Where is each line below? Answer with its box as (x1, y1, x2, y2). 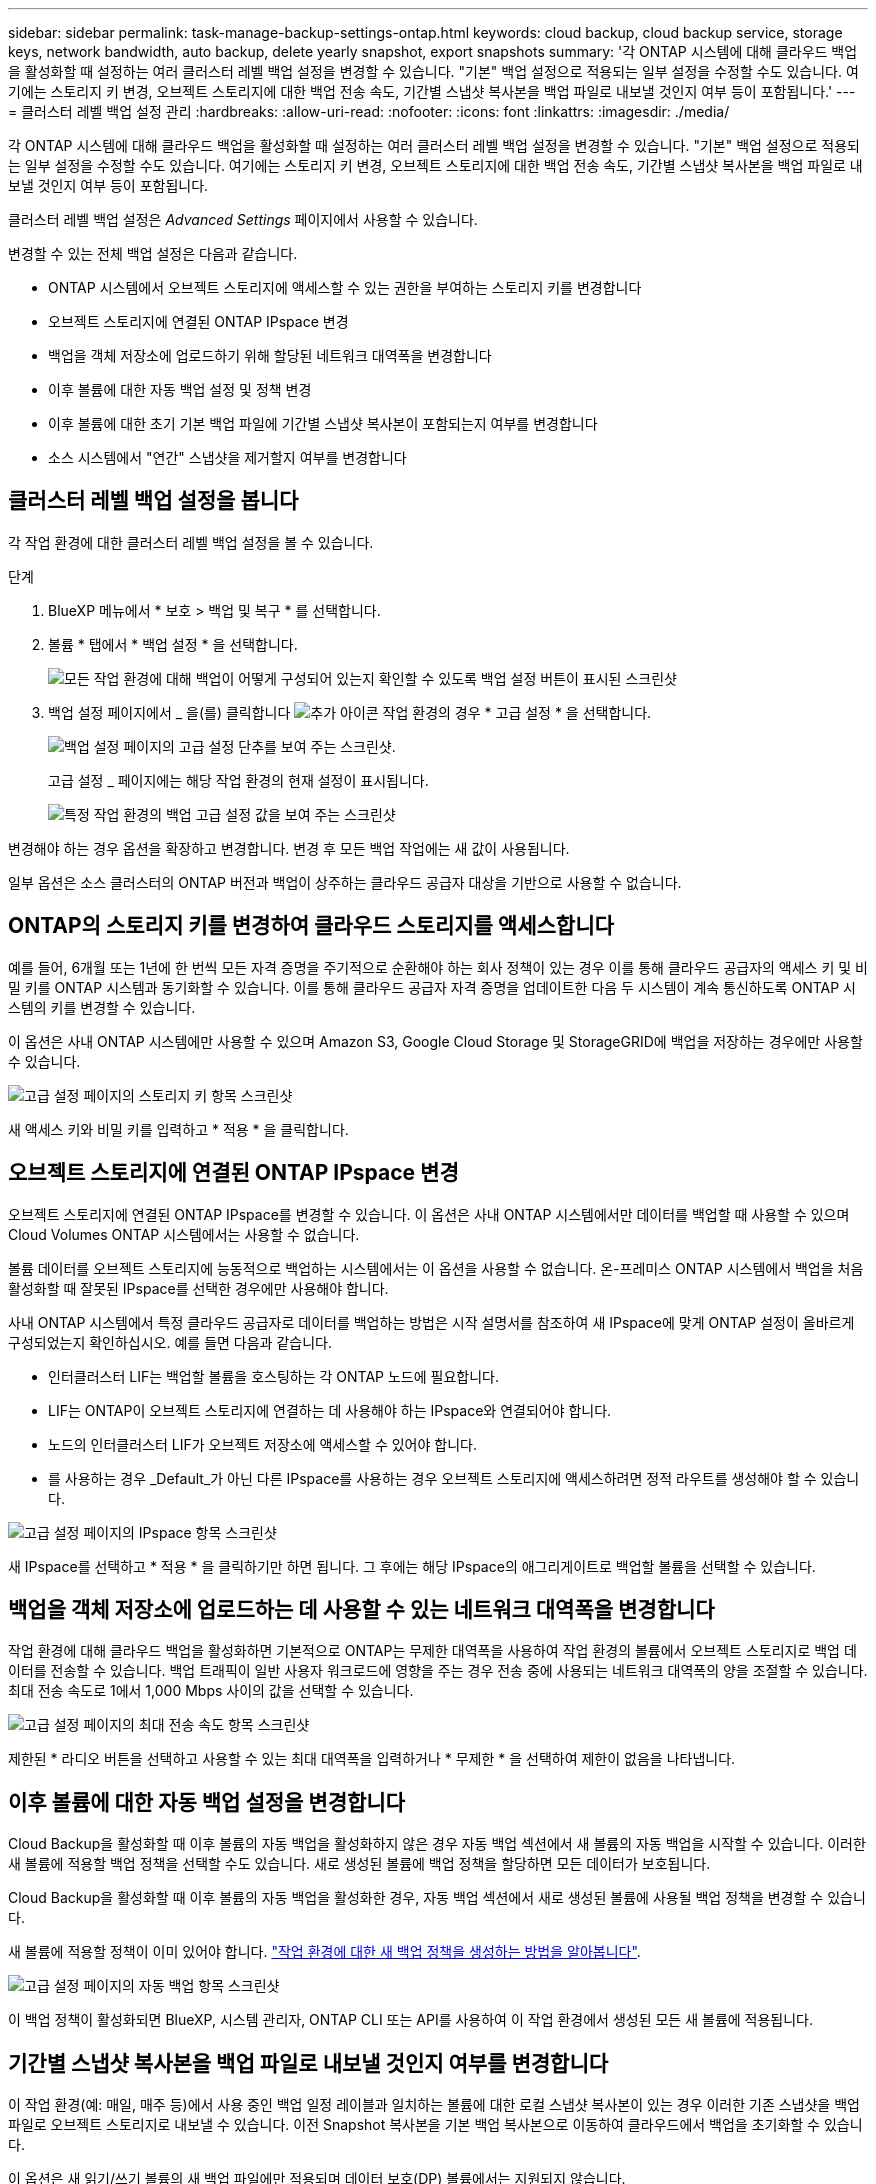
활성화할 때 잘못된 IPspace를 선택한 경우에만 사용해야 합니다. (8, 1279, 389, 1297)
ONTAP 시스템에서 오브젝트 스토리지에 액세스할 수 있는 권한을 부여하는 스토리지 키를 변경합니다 (48, 279, 642, 296)
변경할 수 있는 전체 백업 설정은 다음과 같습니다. (8, 245, 298, 262)
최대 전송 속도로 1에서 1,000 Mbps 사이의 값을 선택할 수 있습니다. (8, 1682, 414, 1700)
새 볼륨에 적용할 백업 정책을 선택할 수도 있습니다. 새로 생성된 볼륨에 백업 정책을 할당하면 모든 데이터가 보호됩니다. (8, 1855, 711, 1873)
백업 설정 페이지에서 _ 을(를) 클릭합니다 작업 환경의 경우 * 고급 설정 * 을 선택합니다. (48, 703, 652, 721)
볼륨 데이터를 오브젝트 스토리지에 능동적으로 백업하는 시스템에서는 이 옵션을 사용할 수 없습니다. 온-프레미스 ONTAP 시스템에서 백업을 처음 (8, 1259, 864, 1277)
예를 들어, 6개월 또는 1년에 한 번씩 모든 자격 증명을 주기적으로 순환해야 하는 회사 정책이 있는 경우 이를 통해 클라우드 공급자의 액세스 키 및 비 (8, 958, 868, 976)
